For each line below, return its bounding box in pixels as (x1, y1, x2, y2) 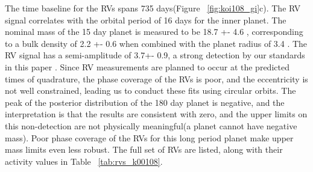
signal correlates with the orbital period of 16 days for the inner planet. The (5, 13, 286, 26)
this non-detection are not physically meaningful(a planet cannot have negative (5, 119, 297, 132)
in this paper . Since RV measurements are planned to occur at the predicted (5, 60, 289, 73)
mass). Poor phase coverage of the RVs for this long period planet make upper (5, 131, 294, 144)
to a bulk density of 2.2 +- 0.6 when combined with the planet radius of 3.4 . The (5, 37, 308, 49)
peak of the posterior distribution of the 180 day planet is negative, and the (5, 96, 285, 108)
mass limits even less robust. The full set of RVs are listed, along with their (5, 143, 283, 156)
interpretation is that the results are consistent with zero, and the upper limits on (5, 108, 308, 120)
